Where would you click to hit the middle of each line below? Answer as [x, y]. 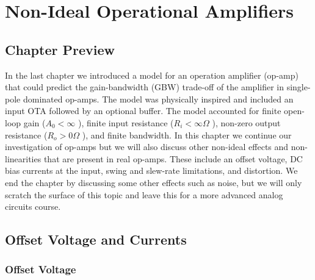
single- [299, 87]
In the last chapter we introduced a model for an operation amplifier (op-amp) [152, 75]
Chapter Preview [60, 49]
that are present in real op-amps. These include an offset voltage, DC [173, 158]
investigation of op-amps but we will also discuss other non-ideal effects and [147, 147]
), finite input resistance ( [126, 122]
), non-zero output [246, 122]
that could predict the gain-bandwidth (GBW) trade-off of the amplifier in [145, 87]
